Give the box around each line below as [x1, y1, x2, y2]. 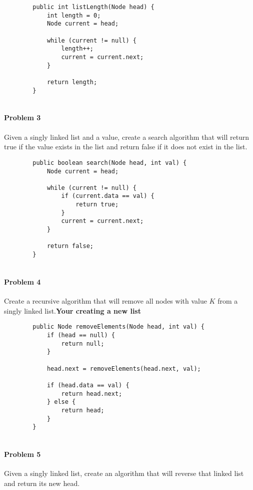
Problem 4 [4, 276, 41, 287]
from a [217, 296, 238, 306]
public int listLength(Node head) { [32, 4, 154, 11]
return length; [46, 78, 97, 86]
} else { [46, 398, 76, 406]
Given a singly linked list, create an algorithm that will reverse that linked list [4, 468, 244, 478]
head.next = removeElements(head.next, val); [46, 365, 201, 372]
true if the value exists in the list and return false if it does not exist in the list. [4, 141, 247, 152]
